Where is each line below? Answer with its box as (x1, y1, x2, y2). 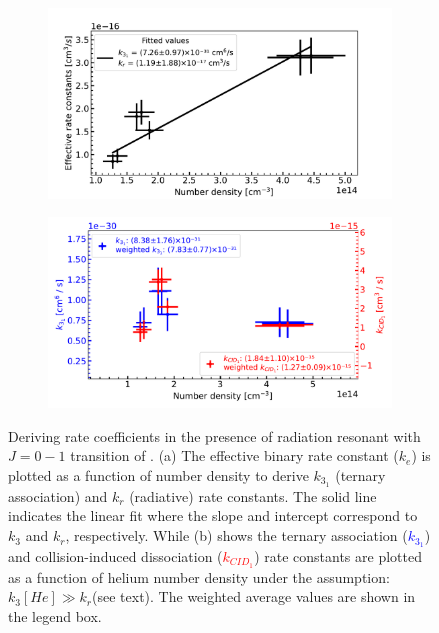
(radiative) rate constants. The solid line (129, 485, 377, 506)
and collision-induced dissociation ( (8, 545, 223, 566)
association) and (8, 485, 108, 506)
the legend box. (8, 605, 102, 626)
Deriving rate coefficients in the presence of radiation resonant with (8, 425, 421, 446)
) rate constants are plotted (254, 545, 422, 566)
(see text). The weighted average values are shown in (92, 586, 416, 607)
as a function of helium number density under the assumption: (8, 566, 390, 587)
